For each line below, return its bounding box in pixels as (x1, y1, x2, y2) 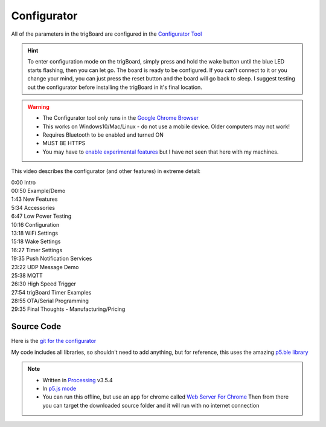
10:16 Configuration (11, 221, 60, 228)
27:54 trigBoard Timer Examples (11, 288, 92, 296)
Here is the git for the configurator (11, 337, 97, 345)
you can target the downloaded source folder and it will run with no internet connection (42, 402, 260, 409)
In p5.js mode (42, 385, 77, 392)
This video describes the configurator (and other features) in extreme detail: (11, 168, 200, 175)
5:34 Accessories (11, 204, 56, 211)
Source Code (11, 321, 62, 332)
